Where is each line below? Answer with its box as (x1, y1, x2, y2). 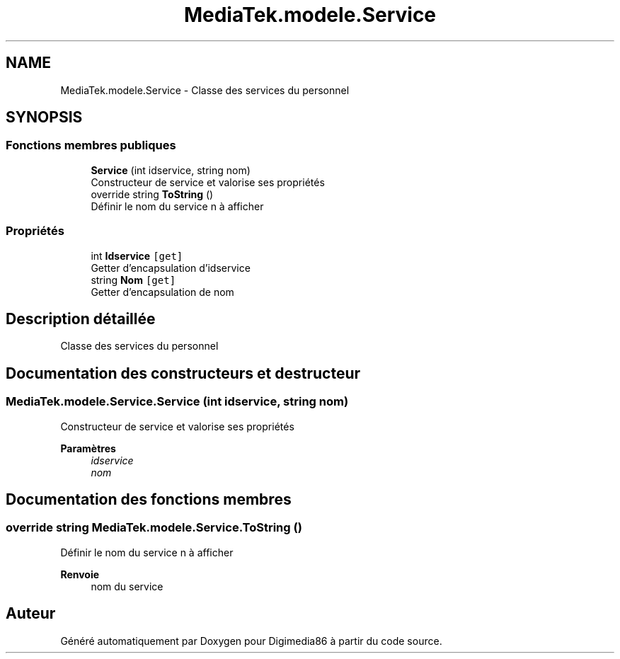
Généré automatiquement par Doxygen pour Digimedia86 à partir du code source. (60, 634, 442, 647)
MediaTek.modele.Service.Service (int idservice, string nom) (6, 394, 349, 409)
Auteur (6, 604, 56, 623)
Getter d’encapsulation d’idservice (91, 261, 251, 274)
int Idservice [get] (91, 249, 183, 262)
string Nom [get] (91, 273, 176, 286)
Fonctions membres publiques (6, 138, 176, 153)
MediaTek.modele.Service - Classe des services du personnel (60, 84, 350, 96)
